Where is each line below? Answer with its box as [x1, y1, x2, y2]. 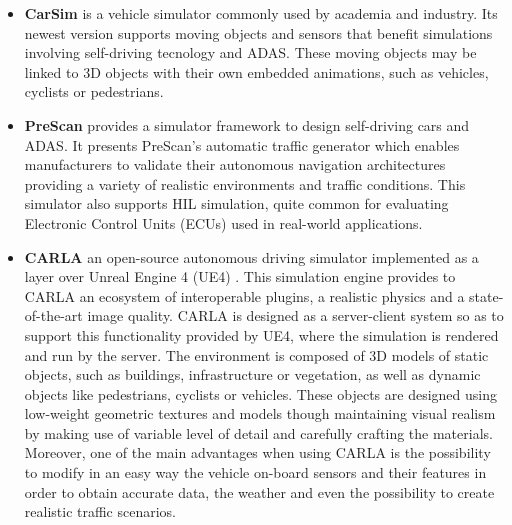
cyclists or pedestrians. [24, 81, 164, 102]
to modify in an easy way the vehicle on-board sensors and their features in [24, 462, 487, 483]
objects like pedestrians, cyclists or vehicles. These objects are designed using [24, 383, 497, 404]
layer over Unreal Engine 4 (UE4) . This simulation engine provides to [24, 266, 456, 287]
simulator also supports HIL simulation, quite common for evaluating [24, 193, 449, 214]
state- [469, 285, 504, 306]
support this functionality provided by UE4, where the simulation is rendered [24, 324, 499, 345]
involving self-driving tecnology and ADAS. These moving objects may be [24, 42, 477, 63]
